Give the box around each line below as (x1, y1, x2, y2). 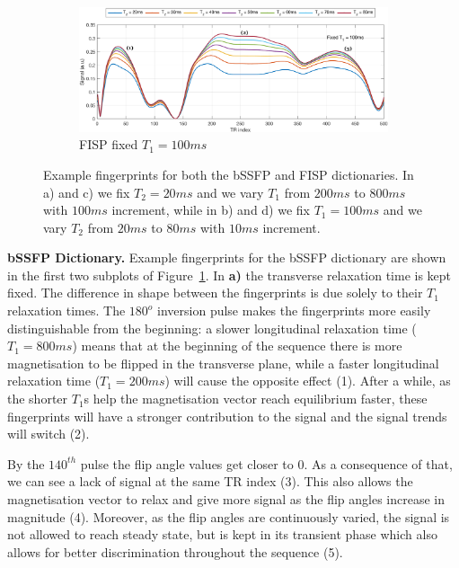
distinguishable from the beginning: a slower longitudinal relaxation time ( (7, 318, 417, 337)
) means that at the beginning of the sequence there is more (72, 336, 402, 355)
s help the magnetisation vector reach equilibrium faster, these (84, 389, 428, 408)
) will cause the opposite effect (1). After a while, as (164, 371, 451, 390)
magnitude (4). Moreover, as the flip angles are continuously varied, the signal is (7, 507, 450, 526)
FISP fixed (79, 135, 138, 154)
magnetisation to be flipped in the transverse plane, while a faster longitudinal (7, 353, 439, 372)
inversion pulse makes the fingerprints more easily (157, 301, 431, 320)
